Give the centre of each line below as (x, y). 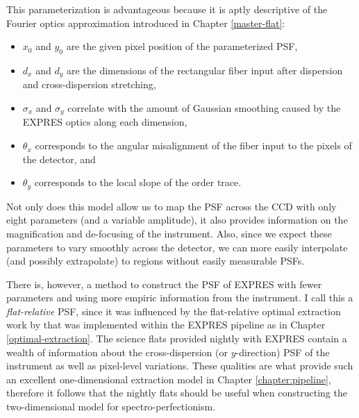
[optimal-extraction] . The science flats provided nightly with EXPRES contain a (177, 338)
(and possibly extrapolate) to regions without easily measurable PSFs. (156, 261)
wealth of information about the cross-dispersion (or (117, 352)
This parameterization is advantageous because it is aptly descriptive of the (167, 9)
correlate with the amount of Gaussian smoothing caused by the (204, 108)
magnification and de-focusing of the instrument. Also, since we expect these (169, 233)
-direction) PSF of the (283, 352)
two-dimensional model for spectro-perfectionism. (111, 407)
